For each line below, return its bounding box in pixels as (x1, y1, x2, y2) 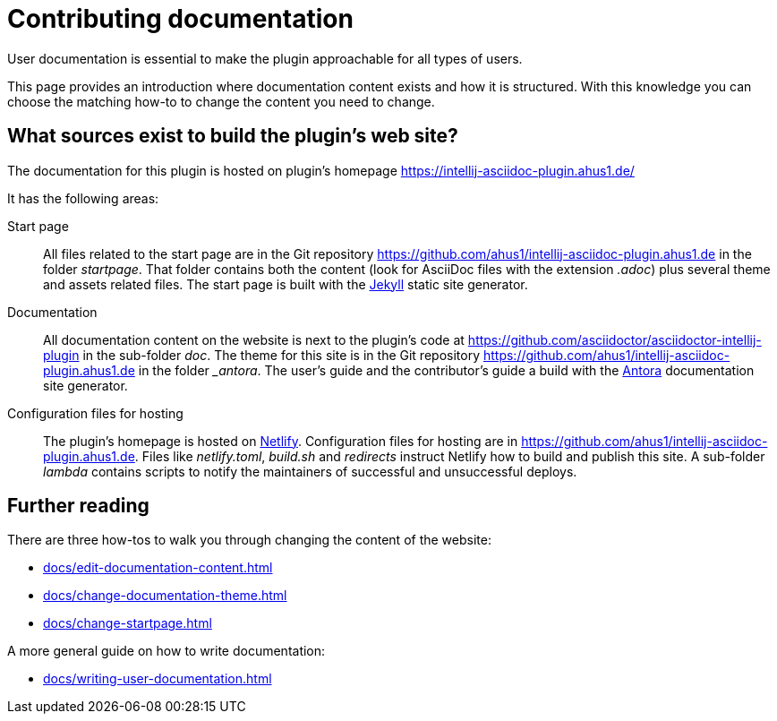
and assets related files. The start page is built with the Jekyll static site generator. (43, 276, 528, 292)
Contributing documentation (7, 4, 354, 34)
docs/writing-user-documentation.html (43, 671, 272, 687)
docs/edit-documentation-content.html (43, 560, 273, 576)
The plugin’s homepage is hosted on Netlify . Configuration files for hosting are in (43, 433, 518, 449)
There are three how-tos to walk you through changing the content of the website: (7, 532, 491, 548)
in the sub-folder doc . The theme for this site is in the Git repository (82, 347, 481, 363)
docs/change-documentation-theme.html (43, 588, 287, 604)
